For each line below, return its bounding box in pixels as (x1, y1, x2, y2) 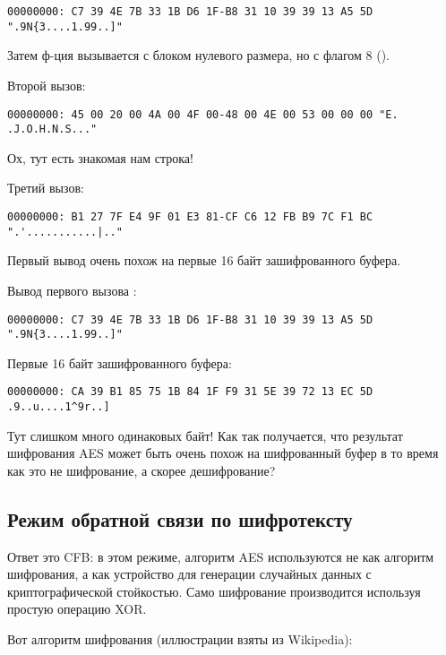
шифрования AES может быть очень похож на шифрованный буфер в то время (7, 444, 439, 462)
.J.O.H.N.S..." (7, 123, 98, 136)
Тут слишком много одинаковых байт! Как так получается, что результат (7, 426, 403, 444)
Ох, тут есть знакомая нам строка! (7, 148, 193, 167)
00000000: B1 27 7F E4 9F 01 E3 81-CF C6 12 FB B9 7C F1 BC (7, 211, 373, 223)
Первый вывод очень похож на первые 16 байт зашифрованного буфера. (7, 251, 401, 270)
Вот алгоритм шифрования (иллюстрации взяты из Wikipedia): (7, 630, 353, 649)
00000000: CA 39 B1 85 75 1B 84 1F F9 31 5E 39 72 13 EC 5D (7, 385, 373, 399)
